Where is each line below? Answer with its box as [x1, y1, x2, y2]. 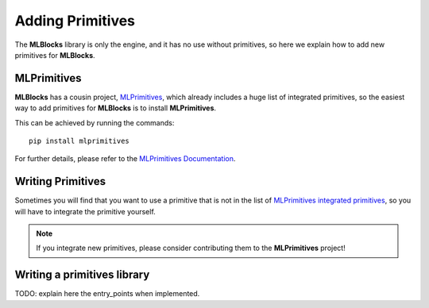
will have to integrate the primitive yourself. [14, 206, 157, 216]
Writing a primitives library [14, 268, 150, 282]
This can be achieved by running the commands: [14, 117, 175, 127]
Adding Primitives [14, 12, 135, 29]
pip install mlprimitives [29, 137, 130, 146]
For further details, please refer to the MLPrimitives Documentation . [14, 154, 236, 164]
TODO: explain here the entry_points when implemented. [14, 289, 200, 298]
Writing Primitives [14, 175, 106, 188]
